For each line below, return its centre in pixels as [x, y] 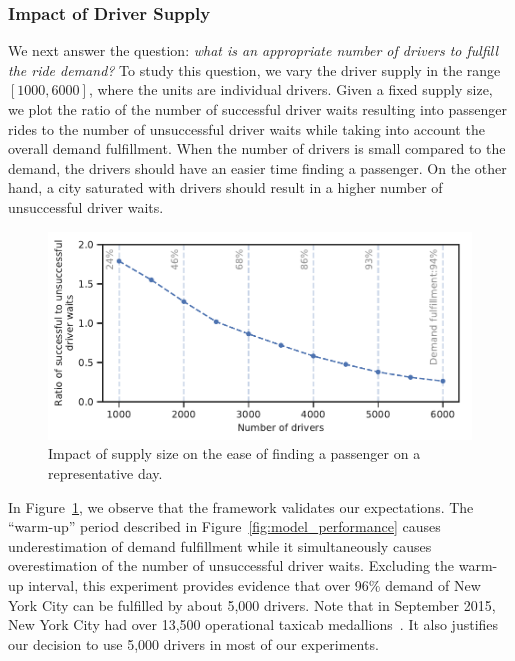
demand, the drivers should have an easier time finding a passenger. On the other [257, 167]
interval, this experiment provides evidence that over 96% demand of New [254, 585]
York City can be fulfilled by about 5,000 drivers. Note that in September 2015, [252, 604]
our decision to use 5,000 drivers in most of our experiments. [193, 643]
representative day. [105, 473]
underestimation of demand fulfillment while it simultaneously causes [220, 545]
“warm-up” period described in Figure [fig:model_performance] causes [224, 526]
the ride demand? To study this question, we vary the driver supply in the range [254, 69]
